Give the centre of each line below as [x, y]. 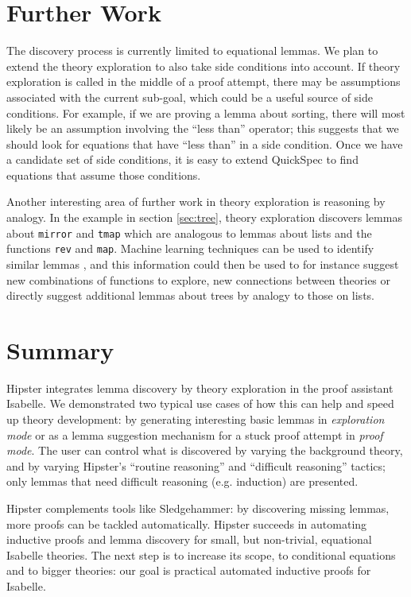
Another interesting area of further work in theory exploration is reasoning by [196, 202]
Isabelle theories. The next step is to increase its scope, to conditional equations [201, 554]
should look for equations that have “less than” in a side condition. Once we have [205, 143]
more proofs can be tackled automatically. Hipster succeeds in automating [187, 523]
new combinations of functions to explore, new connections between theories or [199, 279]
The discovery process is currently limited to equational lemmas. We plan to [192, 50]
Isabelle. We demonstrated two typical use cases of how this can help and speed [200, 403]
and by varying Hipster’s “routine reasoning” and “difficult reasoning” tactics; [196, 465]
